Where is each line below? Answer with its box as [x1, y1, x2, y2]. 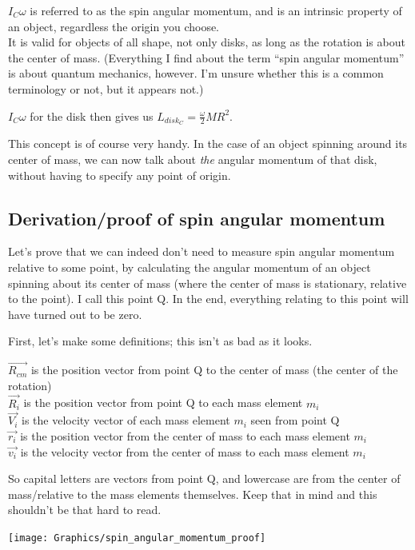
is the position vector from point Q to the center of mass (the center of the [30, 361, 398, 378]
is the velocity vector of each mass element [22, 412, 230, 428]
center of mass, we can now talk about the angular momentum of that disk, [8, 151, 377, 168]
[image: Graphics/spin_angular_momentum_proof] [8, 532, 266, 544]
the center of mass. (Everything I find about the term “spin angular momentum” [8, 49, 405, 66]
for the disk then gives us [30, 107, 154, 124]
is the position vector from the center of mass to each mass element [20, 428, 350, 444]
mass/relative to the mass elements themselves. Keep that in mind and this [8, 485, 377, 502]
